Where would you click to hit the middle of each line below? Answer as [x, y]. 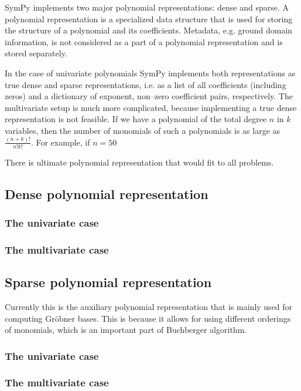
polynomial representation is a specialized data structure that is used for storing [149, 18]
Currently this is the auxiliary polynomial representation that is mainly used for [149, 306]
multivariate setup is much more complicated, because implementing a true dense [151, 107]
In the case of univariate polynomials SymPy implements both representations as [150, 73]
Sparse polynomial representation [108, 282]
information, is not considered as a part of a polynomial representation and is [144, 41]
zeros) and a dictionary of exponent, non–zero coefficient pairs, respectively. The [149, 96]
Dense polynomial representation [107, 193]
